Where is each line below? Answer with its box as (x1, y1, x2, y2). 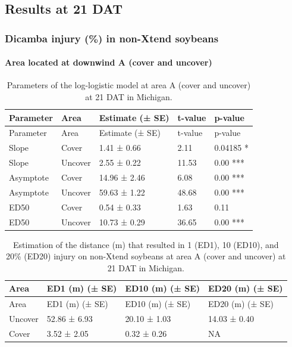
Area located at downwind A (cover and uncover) (5, 56, 212, 69)
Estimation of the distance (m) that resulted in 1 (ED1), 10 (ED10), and (13, 238, 279, 250)
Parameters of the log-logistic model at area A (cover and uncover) (7, 79, 251, 91)
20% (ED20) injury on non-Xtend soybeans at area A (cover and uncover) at (6, 250, 286, 262)
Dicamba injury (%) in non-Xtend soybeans (5, 30, 219, 45)
